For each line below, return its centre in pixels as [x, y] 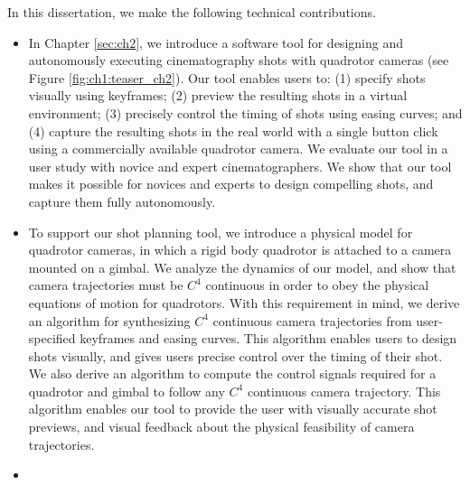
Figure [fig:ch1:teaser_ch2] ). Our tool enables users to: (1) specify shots [227, 77]
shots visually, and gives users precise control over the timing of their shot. [235, 355]
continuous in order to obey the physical [317, 285]
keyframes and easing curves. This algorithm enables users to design [268, 338]
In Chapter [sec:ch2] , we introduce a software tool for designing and [216, 42]
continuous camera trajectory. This [344, 391]
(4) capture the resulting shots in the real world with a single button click [233, 131]
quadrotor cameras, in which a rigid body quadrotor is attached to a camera [240, 250]
